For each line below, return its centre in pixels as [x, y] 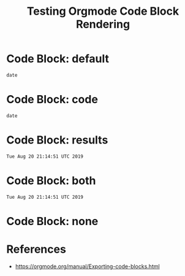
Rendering [103, 24]
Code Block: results [57, 140]
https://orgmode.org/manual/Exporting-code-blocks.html [88, 266]
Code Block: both [51, 181]
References [36, 249]
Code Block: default [58, 59]
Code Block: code [52, 100]
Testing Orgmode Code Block [103, 11]
